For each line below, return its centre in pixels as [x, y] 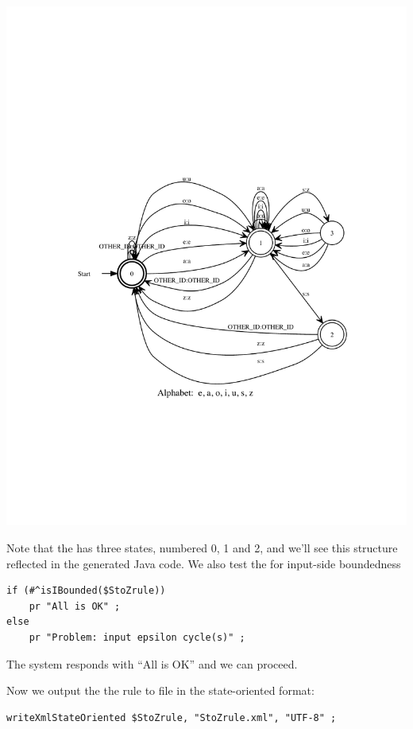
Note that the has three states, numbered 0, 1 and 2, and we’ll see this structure [202, 548]
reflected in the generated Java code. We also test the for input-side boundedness [204, 563]
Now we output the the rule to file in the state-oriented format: [160, 690]
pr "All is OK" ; [75, 606]
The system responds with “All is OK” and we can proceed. [152, 663]
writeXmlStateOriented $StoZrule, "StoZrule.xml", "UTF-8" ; [172, 717]
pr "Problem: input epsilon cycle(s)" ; [137, 638]
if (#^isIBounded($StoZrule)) [86, 591]
